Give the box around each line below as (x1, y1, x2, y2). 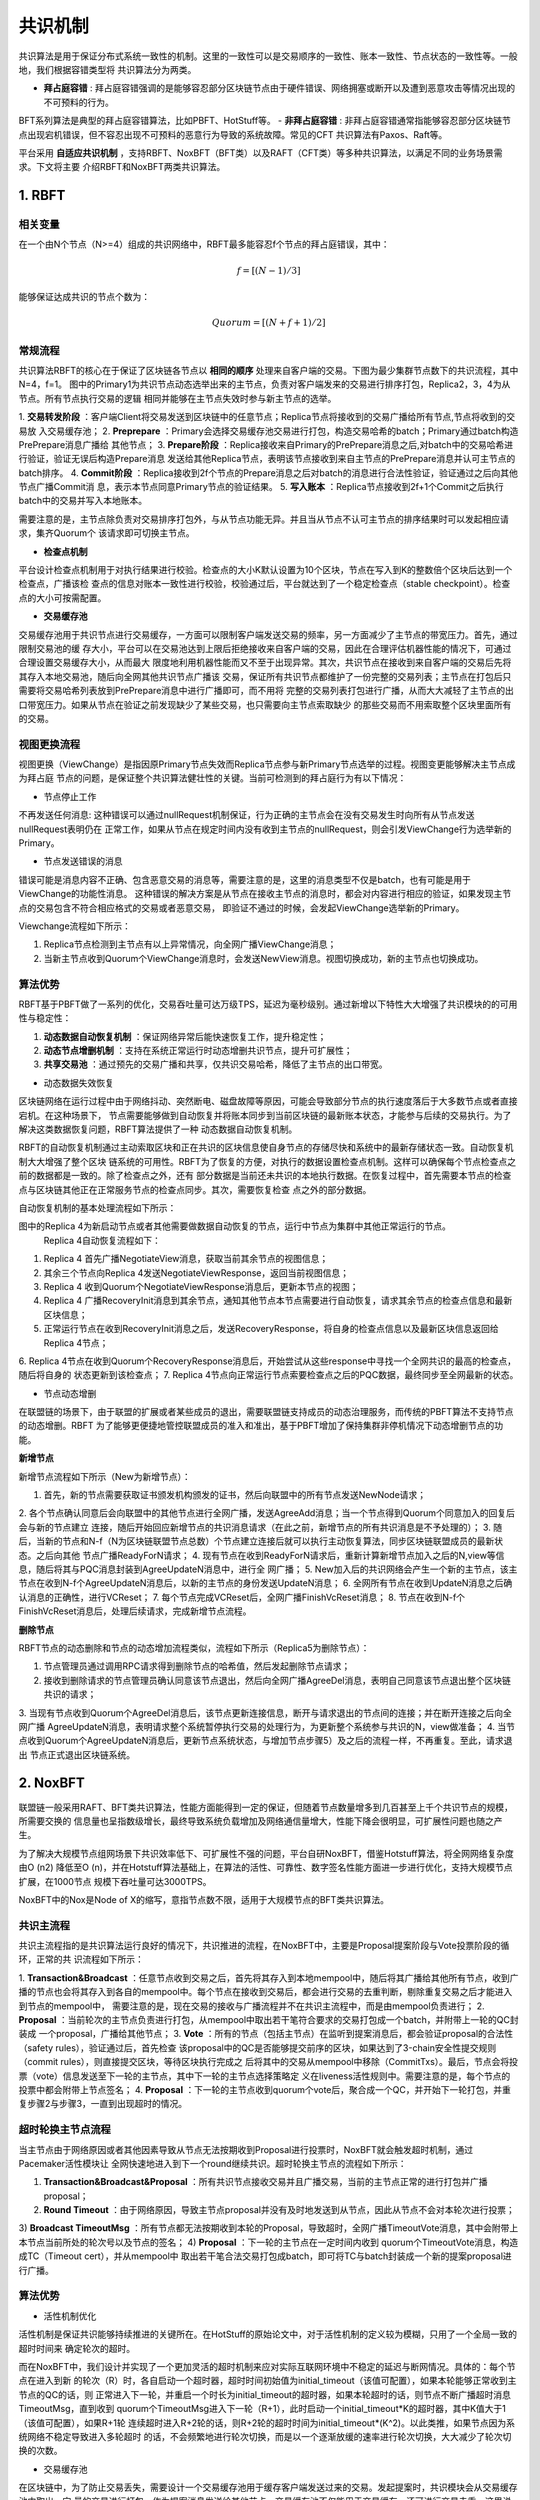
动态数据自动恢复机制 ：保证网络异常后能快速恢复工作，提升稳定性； (43, 1030, 327, 1042)
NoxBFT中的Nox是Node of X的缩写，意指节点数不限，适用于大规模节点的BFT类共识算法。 (18, 1893, 390, 1905)
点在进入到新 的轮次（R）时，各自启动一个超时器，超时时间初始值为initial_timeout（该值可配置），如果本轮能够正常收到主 (18, 2375, 517, 2387)
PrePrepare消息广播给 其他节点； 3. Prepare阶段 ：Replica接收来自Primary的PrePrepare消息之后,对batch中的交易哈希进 (18, 438, 514, 450)
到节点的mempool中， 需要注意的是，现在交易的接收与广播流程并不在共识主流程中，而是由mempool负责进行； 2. (18, 2000, 485, 2012)
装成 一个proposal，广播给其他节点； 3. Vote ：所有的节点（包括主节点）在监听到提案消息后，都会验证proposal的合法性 (18, 2028, 514, 2040)
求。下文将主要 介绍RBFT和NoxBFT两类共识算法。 (18, 161, 226, 173)
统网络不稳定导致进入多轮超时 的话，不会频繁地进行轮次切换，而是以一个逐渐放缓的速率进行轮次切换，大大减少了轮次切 (18, 2430, 512, 2442)
